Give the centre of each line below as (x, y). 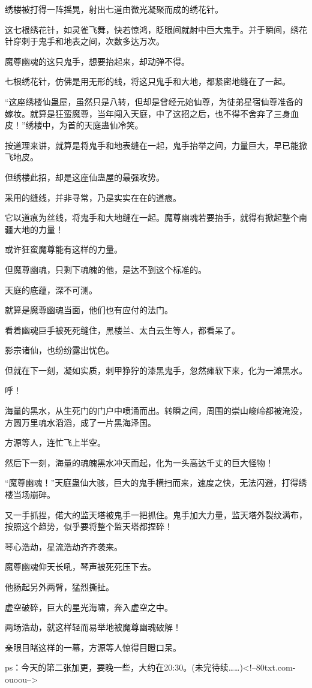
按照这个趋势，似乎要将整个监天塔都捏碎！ (89, 526)
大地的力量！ (38, 229)
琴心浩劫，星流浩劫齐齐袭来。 (64, 546)
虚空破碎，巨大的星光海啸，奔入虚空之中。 (89, 607)
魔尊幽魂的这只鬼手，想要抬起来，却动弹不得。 (97, 61)
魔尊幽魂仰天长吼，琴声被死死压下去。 (80, 567)
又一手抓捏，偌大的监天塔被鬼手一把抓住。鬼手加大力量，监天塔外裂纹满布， (156, 514)
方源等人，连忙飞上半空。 (55, 442)
